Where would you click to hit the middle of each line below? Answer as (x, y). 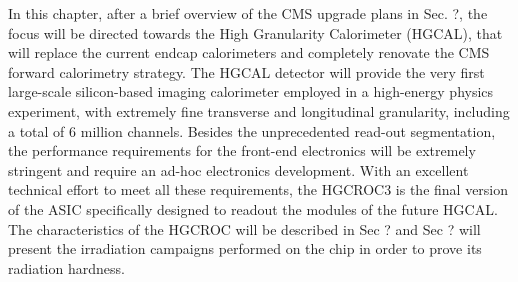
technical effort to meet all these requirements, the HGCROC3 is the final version (258, 189)
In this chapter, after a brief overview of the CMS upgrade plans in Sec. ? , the (248, 13)
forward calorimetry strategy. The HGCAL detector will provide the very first (246, 71)
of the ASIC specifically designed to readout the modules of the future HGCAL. (253, 208)
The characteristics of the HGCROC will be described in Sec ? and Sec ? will (244, 228)
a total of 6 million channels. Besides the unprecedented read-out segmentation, (252, 130)
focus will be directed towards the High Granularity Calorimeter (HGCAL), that (255, 32)
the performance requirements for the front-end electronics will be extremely (242, 150)
